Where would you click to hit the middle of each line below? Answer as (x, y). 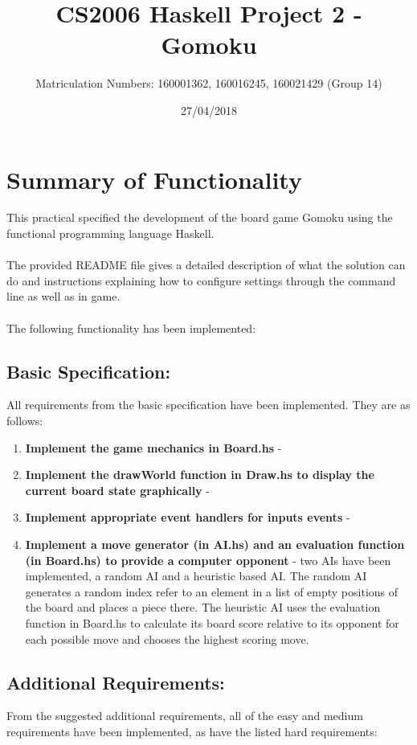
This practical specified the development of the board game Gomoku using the (200, 217)
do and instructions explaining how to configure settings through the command (201, 280)
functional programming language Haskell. (110, 233)
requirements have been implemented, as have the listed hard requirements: (192, 731)
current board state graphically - (117, 490)
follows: (25, 420)
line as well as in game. (63, 296)
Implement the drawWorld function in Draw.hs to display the (200, 475)
